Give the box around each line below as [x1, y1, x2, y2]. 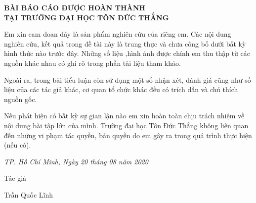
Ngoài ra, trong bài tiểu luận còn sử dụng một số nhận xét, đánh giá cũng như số [4, 74, 251, 85]
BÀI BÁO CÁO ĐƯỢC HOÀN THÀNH [4, 2, 145, 12]
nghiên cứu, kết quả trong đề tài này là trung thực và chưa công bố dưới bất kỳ [4, 38, 246, 49]
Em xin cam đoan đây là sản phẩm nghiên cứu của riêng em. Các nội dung [4, 29, 231, 39]
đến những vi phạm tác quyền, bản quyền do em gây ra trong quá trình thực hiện [4, 130, 252, 140]
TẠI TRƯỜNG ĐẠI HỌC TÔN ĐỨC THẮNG [4, 12, 169, 22]
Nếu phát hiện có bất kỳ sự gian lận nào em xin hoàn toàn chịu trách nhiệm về [4, 110, 245, 121]
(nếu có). [4, 140, 31, 150]
